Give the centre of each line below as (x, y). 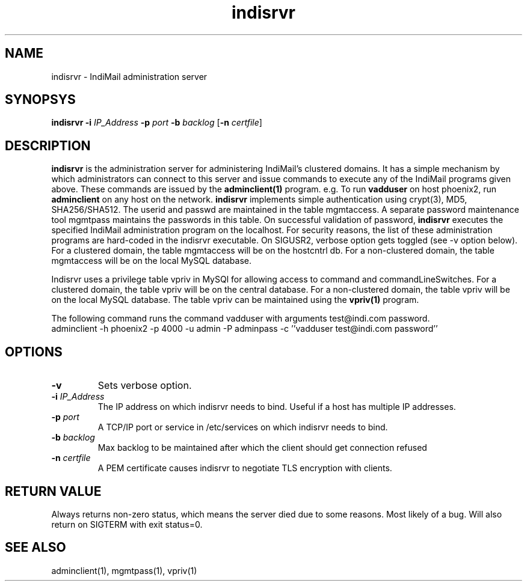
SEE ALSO (35, 548)
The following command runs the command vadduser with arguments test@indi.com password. (241, 319)
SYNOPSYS (40, 100)
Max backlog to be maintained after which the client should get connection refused (262, 448)
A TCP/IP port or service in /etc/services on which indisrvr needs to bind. (243, 427)
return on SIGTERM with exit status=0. (127, 524)
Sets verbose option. (145, 386)
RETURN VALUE (53, 491)
